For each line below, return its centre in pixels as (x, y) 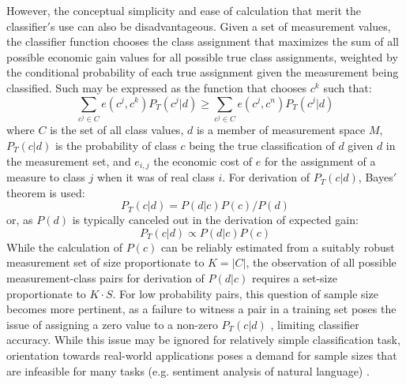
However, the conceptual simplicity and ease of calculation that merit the (184, 10)
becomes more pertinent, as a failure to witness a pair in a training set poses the (201, 309)
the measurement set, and (69, 161)
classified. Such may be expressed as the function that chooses (157, 87)
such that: (348, 87)
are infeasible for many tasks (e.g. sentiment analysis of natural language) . (188, 370)
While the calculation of (65, 247)
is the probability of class (116, 146)
